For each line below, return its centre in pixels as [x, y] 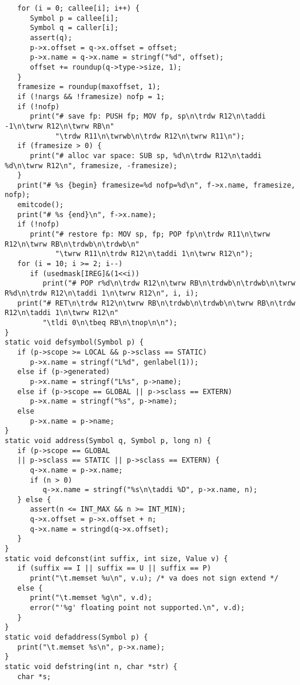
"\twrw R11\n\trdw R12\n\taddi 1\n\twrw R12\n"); [154, 254]
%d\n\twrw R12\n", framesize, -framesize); [91, 165]
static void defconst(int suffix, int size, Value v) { [116, 558]
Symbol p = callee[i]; [74, 18]
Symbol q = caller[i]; [74, 28]
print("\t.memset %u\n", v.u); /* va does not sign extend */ [154, 579]
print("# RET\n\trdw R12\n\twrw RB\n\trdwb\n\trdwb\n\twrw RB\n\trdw [156, 303]
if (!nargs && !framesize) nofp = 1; [91, 96]
